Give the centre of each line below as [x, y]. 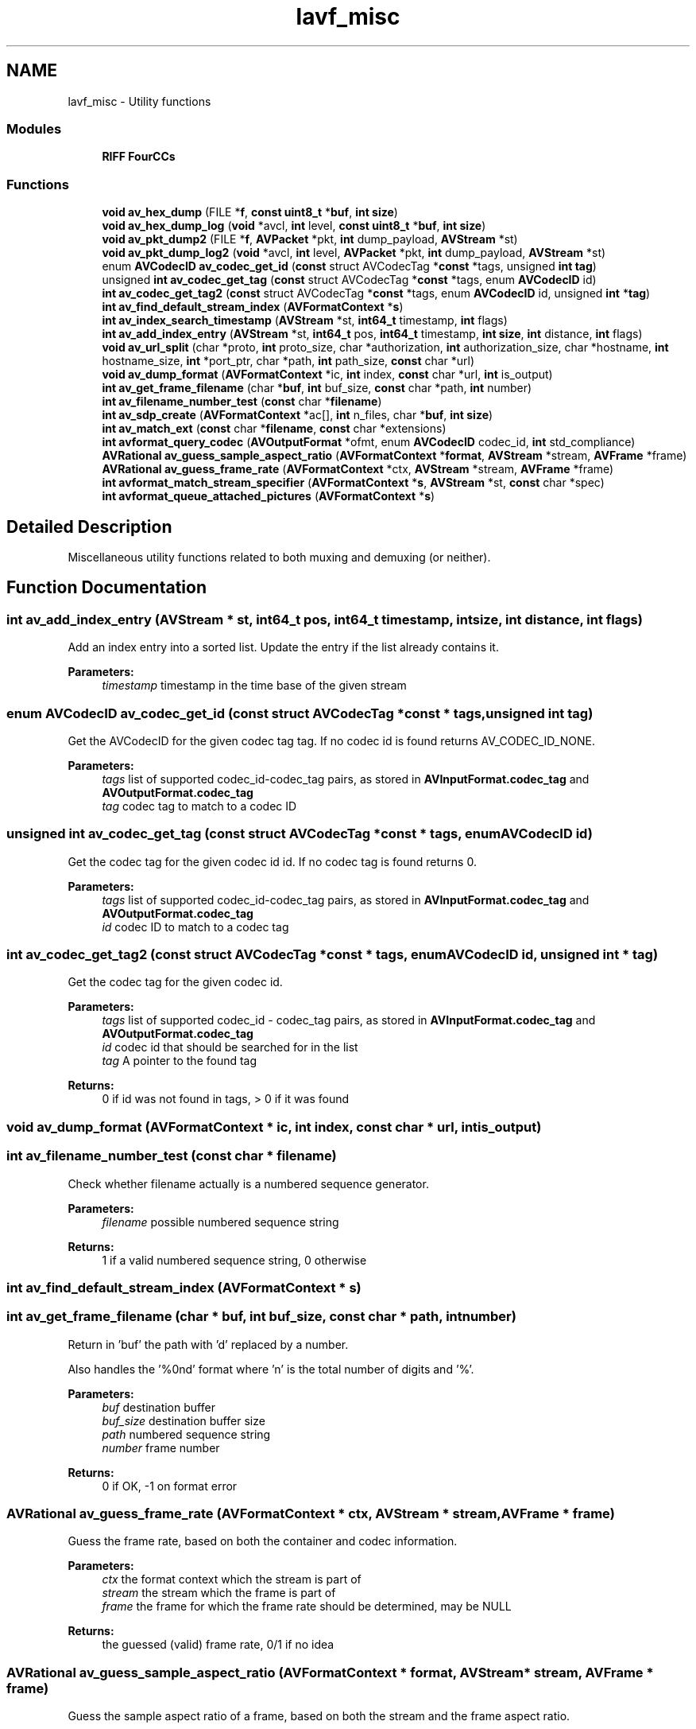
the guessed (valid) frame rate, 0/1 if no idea [218, 1645]
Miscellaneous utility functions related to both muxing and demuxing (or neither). [279, 557]
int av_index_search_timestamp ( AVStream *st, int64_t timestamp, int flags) [305, 321]
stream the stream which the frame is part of [219, 1593]
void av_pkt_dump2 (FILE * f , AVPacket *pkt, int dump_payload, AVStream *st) [310, 239]
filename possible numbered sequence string [220, 1222]
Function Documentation [106, 588]
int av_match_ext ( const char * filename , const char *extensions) [274, 429]
